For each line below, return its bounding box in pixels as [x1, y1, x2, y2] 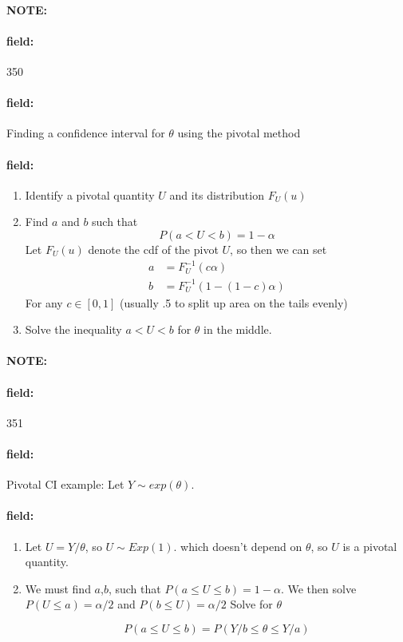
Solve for [230, 596, 273, 612]
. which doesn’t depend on [173, 537, 302, 554]
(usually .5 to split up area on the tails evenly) [120, 294, 348, 311]
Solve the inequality [25, 321, 122, 338]
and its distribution [169, 186, 264, 203]
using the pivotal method [177, 125, 301, 141]
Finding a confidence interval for [6, 125, 165, 141]
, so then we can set [230, 240, 327, 257]
